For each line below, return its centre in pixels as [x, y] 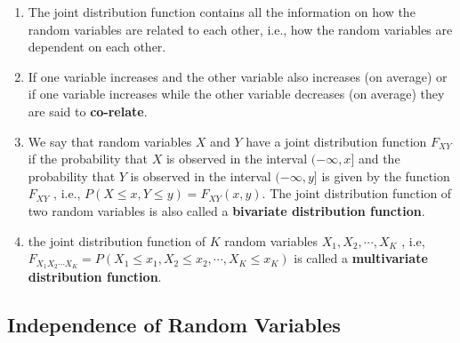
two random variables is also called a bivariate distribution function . [226, 210]
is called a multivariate [361, 258]
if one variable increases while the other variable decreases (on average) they [236, 94]
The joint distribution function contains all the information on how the [222, 12]
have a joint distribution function [336, 141]
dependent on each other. [97, 47]
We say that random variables [110, 141]
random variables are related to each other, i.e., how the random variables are [240, 29]
